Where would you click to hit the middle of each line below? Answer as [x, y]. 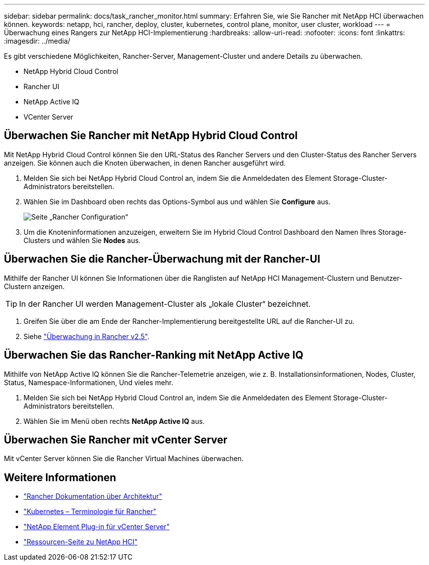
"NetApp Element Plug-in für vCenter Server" [97, 527]
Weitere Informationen [60, 477]
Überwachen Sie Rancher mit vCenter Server [116, 440]
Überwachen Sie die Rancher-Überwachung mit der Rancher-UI [162, 259]
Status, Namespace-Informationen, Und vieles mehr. [89, 382]
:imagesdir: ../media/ [37, 41]
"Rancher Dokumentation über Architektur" [93, 496]
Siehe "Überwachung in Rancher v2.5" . [86, 336]
